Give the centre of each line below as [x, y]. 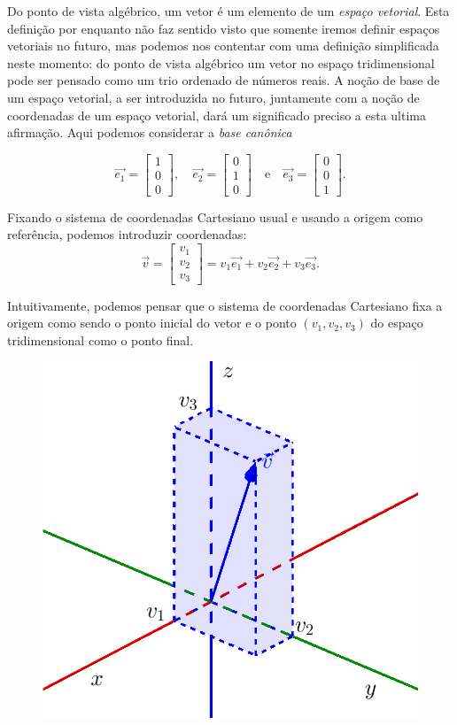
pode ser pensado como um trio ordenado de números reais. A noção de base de [224, 80]
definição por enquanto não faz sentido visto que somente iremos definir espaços [224, 28]
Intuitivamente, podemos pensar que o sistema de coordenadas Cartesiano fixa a [225, 305]
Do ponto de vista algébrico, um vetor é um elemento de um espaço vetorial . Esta [228, 11]
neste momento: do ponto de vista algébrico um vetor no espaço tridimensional [221, 62]
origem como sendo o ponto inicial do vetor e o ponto [152, 323]
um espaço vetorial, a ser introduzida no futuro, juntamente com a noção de [213, 97]
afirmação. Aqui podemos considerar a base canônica [150, 132]
